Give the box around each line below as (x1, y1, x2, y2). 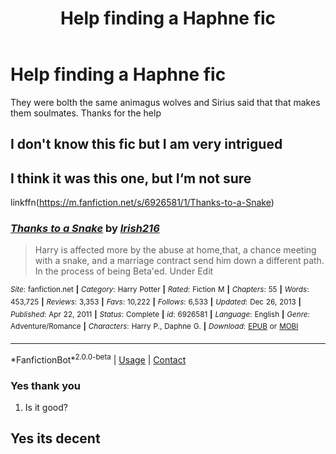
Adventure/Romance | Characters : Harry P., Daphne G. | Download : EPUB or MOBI (10, 322, 299, 332)
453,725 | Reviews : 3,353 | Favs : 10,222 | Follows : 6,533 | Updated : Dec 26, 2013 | (10, 297, 302, 307)
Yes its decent (10, 430, 101, 447)
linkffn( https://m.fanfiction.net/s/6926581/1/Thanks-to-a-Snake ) (10, 197, 275, 209)
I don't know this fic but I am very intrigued (10, 136, 283, 153)
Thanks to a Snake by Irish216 (10, 222, 160, 236)
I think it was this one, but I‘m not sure (10, 170, 252, 187)
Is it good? (24, 402, 68, 414)
